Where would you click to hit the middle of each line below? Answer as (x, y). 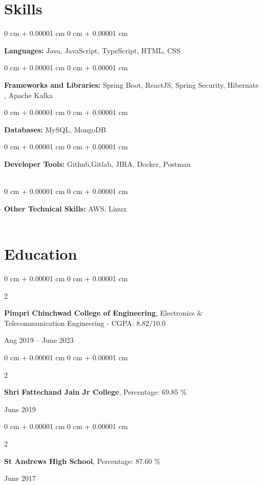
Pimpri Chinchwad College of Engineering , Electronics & (104, 313)
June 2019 (20, 409)
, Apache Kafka (28, 95)
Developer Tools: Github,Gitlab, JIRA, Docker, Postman (97, 163)
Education (41, 254)
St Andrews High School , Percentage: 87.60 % (82, 461)
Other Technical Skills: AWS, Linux (66, 208)
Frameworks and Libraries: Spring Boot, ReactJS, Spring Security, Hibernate (131, 84)
